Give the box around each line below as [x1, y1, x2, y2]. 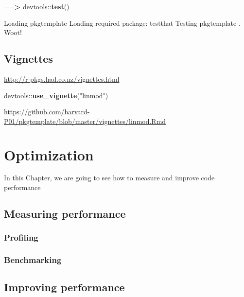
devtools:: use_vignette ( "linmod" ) [4, 90, 108, 100]
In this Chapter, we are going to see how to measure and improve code [4, 173, 215, 183]
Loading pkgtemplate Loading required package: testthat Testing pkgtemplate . [4, 17, 241, 28]
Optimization [4, 144, 94, 164]
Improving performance [4, 279, 125, 294]
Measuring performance [4, 206, 126, 221]
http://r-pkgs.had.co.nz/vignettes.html [4, 73, 120, 84]
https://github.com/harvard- [4, 106, 90, 117]
